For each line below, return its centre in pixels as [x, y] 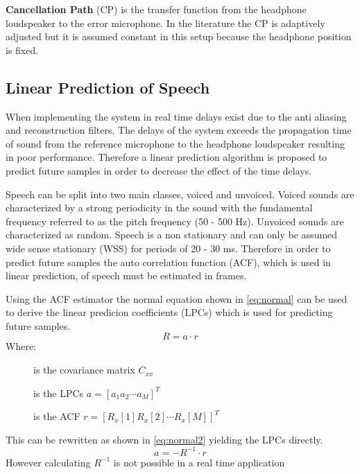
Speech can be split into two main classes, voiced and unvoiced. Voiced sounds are [180, 194]
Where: [21, 346]
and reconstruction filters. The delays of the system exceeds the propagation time [179, 130]
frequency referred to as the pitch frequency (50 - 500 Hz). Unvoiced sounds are [175, 221]
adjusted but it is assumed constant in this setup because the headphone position [179, 36]
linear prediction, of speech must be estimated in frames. [126, 275]
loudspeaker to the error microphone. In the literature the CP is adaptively [165, 23]
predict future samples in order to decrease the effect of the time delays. [159, 170]
